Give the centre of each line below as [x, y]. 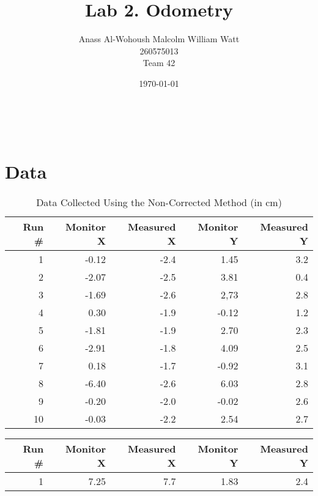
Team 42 [159, 63]
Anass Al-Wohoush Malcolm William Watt [159, 39]
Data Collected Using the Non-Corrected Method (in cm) [159, 202]
